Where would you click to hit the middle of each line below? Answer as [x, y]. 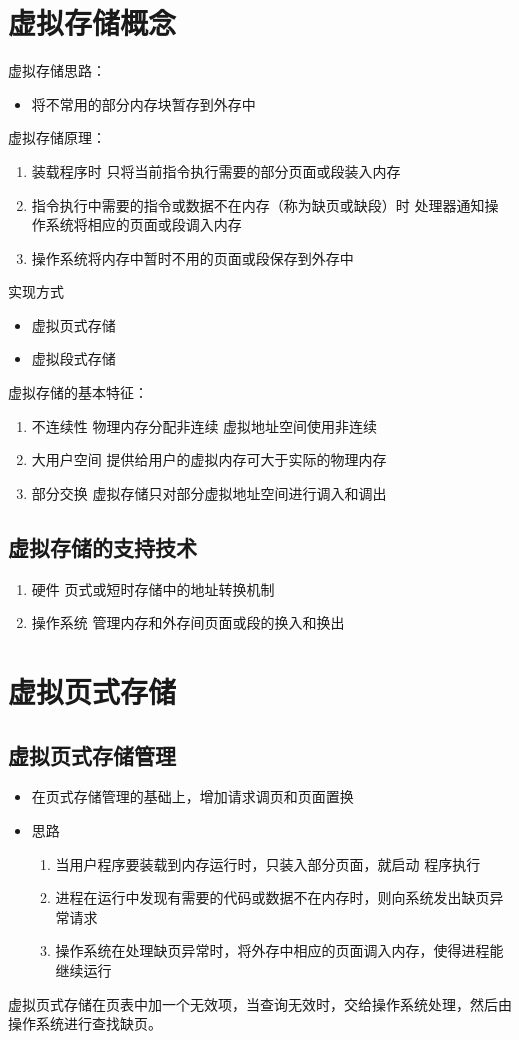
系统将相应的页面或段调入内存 [143, 224]
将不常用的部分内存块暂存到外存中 [143, 103]
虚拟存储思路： [57, 70]
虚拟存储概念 [92, 22]
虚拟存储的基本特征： [78, 392]
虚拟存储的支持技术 [102, 546]
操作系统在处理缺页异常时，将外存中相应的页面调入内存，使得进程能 [279, 950]
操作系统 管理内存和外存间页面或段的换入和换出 [188, 622]
